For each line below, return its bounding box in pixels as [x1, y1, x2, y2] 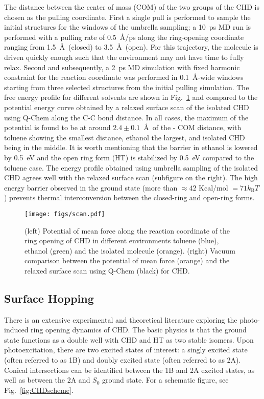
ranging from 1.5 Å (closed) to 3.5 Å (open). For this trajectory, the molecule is [4, 41, 258, 52]
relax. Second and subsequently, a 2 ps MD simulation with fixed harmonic [4, 61, 240, 72]
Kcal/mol [199, 182, 228, 193]
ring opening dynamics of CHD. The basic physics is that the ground [31, 324, 247, 335]
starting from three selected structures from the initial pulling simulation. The [4, 81, 249, 92]
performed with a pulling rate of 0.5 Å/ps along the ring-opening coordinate [4, 31, 244, 42]
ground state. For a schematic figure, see [102, 374, 229, 385]
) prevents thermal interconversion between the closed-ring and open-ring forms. [4, 192, 255, 203]
